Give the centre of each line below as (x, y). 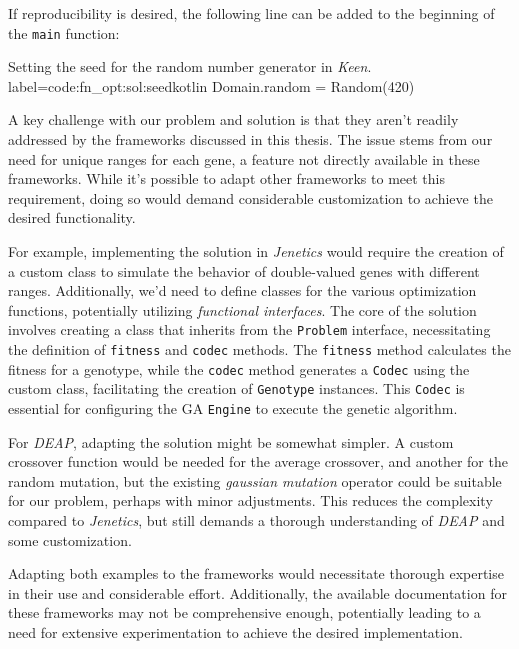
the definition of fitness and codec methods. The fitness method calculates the (259, 349)
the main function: (64, 32)
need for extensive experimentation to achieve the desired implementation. (235, 632)
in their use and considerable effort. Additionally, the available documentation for (257, 592)
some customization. (70, 539)
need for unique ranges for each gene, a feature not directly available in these (244, 158)
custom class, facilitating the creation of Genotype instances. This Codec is (236, 388)
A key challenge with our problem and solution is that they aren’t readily (233, 119)
